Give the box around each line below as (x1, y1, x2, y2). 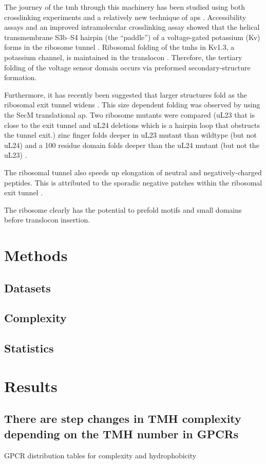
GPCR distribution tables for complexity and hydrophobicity (4, 450, 197, 460)
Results (4, 375, 58, 396)
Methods (4, 245, 68, 266)
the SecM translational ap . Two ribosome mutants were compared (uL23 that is (4, 109, 255, 120)
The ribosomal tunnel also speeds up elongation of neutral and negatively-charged (4, 166, 262, 177)
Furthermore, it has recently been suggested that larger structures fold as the (4, 89, 248, 100)
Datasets (4, 280, 51, 295)
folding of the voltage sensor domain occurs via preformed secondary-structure (4, 62, 251, 72)
